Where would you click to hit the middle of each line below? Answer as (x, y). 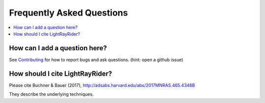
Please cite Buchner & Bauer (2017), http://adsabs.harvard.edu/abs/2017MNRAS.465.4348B (102, 85)
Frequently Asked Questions (68, 13)
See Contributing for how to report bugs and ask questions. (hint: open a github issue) (96, 60)
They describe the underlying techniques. (51, 94)
